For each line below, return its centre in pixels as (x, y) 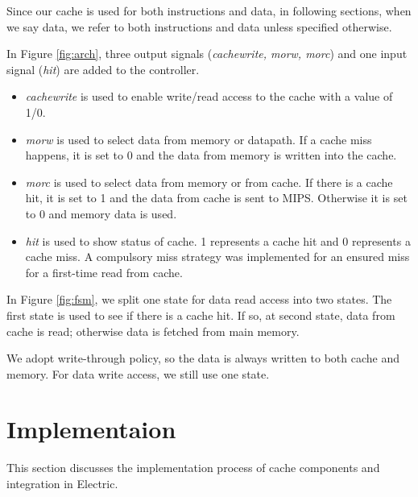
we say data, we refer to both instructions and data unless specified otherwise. (199, 26)
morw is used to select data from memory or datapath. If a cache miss (199, 139)
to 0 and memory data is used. (101, 213)
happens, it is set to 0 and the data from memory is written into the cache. (211, 155)
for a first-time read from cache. (104, 272)
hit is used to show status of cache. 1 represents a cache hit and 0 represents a (218, 240)
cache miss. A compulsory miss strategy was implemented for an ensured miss (217, 257)
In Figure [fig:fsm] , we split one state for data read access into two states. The (199, 299)
